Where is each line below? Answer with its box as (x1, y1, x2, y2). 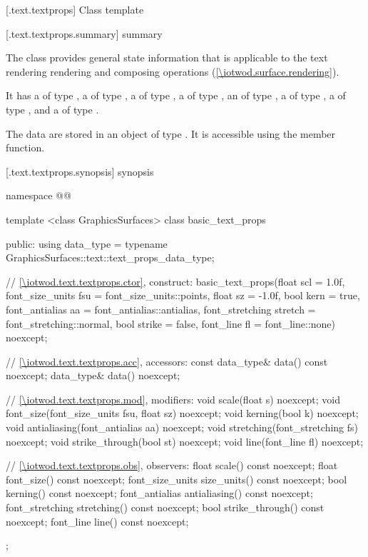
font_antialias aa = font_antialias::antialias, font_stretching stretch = (6, 301, 316, 316)
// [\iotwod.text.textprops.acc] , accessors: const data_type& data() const (6, 353, 328, 368)
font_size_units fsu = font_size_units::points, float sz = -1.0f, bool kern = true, (6, 288, 360, 303)
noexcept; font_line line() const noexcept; (6, 513, 189, 528)
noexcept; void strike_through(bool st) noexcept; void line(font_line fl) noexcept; (6, 433, 364, 448)
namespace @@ (6, 188, 71, 203)
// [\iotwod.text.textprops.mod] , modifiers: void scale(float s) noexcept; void (6, 391, 341, 406)
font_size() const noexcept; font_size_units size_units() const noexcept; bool (6, 471, 347, 486)
